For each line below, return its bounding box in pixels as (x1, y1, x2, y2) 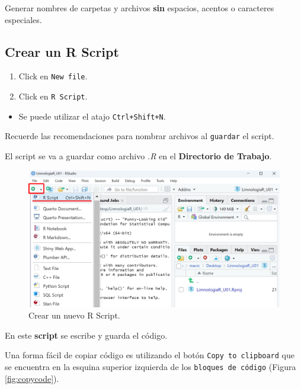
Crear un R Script (5, 42, 119, 60)
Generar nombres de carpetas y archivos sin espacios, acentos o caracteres (5, 2, 274, 14)
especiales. (5, 13, 42, 25)
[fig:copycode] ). (5, 372, 59, 384)
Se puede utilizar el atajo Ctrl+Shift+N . (18, 110, 166, 122)
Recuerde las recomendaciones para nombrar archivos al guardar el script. (5, 130, 274, 142)
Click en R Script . (18, 90, 88, 102)
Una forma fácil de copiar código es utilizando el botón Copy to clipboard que (5, 349, 294, 361)
